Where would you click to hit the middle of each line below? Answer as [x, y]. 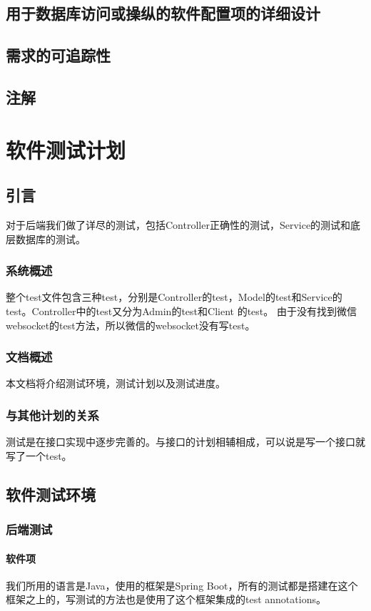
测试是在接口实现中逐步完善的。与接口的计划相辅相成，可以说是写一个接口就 [185, 442]
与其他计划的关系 [52, 415]
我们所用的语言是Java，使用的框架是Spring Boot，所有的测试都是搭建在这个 [182, 585]
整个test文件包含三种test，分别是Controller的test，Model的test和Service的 [174, 297]
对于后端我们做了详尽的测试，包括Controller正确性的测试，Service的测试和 [178, 224]
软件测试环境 [51, 494]
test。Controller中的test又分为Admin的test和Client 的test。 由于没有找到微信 [181, 310]
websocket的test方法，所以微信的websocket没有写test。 [131, 325]
